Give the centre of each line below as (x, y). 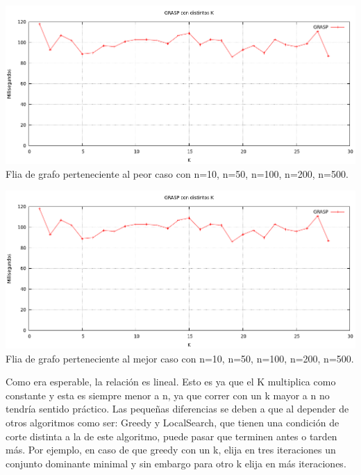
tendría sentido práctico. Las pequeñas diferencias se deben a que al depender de (177, 409)
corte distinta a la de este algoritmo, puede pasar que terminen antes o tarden (171, 436)
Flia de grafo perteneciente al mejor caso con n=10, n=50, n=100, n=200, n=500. (180, 358)
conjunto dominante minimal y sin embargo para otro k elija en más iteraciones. (176, 463)
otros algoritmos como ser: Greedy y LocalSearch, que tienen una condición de (173, 422)
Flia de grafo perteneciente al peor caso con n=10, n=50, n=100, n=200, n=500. (177, 173)
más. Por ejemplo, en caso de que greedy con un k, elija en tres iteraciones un (171, 450)
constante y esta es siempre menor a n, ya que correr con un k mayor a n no (168, 395)
